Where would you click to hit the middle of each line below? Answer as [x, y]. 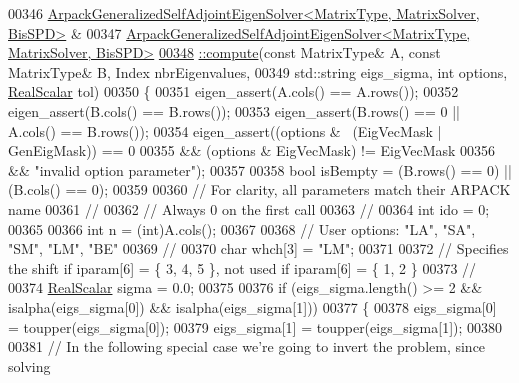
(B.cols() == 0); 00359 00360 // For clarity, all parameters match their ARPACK [259, 189]
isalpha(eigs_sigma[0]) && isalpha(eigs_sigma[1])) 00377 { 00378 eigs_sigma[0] [252, 306]
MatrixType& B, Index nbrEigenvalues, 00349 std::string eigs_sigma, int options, [258, 71]
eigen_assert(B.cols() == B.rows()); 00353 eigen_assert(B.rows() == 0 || [234, 110]
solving [29, 365]
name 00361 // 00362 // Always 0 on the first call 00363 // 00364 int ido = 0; [249, 208]
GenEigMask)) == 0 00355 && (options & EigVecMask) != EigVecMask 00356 [252, 150]
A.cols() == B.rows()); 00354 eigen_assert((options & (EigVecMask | [225, 130]
